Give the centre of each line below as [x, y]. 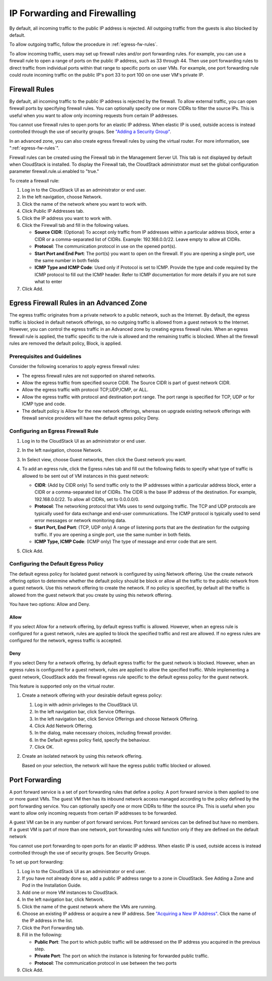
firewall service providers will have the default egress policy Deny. [91, 418]
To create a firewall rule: [35, 180]
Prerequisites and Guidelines [45, 356]
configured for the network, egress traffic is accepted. [66, 641]
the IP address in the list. [47, 921]
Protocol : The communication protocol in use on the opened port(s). [106, 247]
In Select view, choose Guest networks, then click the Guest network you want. [104, 459]
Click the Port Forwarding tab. [53, 928]
